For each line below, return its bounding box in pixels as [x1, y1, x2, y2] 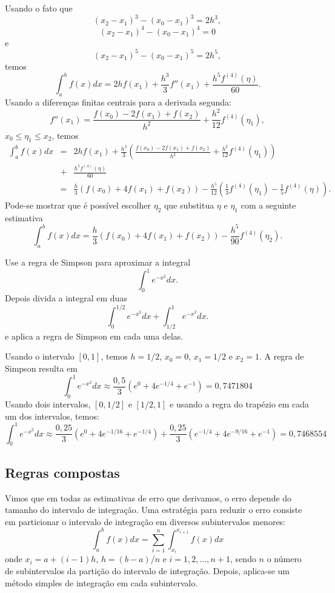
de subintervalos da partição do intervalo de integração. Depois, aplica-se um [5, 564, 290, 577]
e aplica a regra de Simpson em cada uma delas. [5, 329, 184, 342]
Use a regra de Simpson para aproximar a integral [5, 256, 191, 269]
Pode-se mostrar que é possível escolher [5, 198, 151, 211]
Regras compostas [5, 463, 120, 481]
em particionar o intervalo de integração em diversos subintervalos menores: [5, 515, 286, 528]
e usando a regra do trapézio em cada [170, 397, 310, 410]
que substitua [164, 198, 214, 211]
